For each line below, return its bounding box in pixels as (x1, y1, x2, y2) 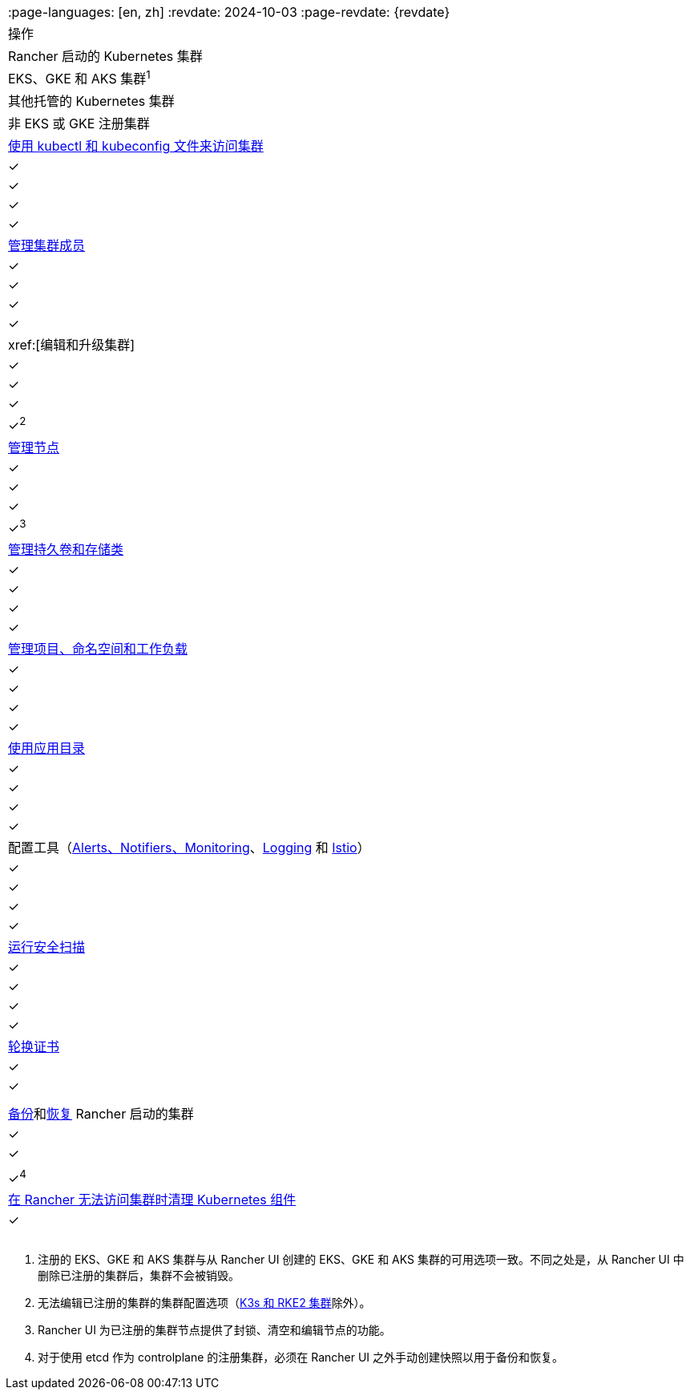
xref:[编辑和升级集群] (8, 337, 135, 354)
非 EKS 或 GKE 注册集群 (8, 115, 150, 132)
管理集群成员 (8, 237, 86, 254)
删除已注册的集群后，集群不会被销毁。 (38, 1269, 240, 1283)
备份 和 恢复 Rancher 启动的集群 (8, 1105, 194, 1122)
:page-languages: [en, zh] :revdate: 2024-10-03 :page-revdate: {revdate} (8, 4, 450, 20)
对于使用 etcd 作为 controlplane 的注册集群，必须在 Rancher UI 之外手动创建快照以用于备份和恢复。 (38, 1350, 564, 1365)
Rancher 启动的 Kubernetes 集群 (8, 48, 203, 64)
